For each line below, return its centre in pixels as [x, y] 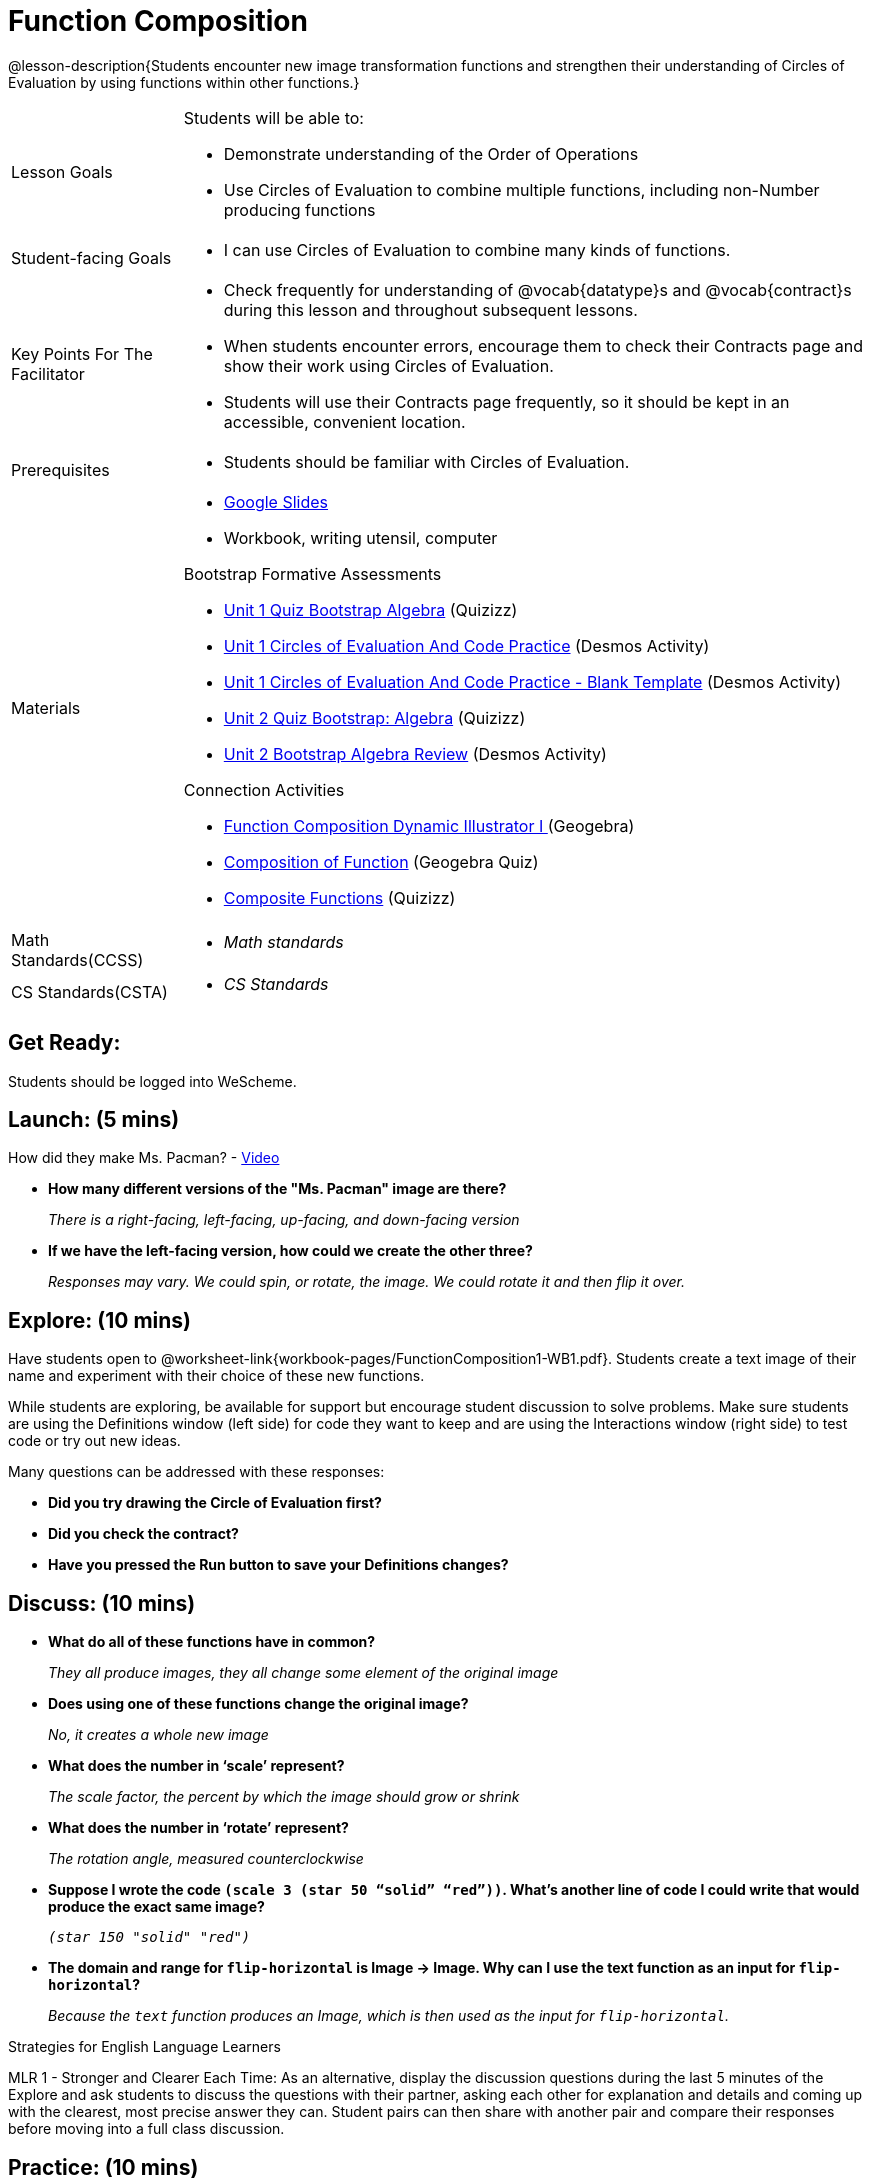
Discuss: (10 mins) [102, 1603]
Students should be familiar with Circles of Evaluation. [426, 461]
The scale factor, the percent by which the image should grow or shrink [284, 1797]
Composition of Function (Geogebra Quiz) [381, 861]
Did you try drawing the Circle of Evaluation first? [215, 1503]
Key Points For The [82, 353]
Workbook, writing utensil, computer [360, 537]
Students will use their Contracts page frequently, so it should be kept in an [506, 401]
